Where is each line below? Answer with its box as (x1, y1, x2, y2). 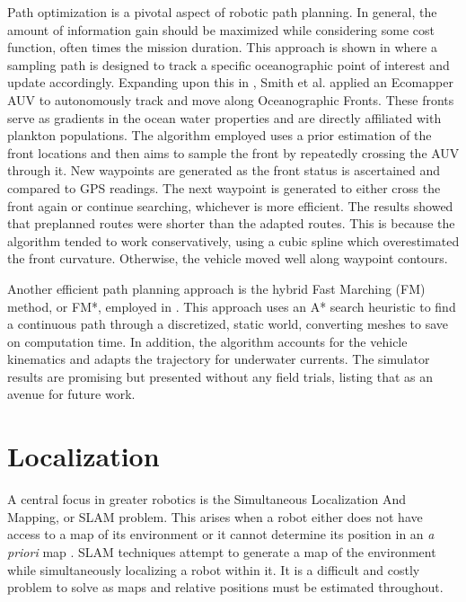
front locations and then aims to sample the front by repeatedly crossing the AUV (7, 143, 460, 162)
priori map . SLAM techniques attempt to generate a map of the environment (7, 542, 436, 561)
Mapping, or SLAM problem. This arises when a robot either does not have (7, 507, 423, 526)
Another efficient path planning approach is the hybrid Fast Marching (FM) (7, 279, 426, 297)
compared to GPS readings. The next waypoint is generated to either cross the (7, 178, 441, 197)
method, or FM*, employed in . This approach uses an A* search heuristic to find (7, 297, 456, 315)
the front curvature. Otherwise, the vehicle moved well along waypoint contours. (7, 249, 448, 268)
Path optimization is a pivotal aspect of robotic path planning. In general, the (7, 3, 437, 21)
